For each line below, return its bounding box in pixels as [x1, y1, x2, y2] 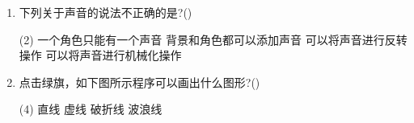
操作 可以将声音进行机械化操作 [19, 47, 182, 64]
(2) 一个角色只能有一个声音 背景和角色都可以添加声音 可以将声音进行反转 [19, 31, 408, 47]
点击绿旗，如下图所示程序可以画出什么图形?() [19, 73, 260, 90]
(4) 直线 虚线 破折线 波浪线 [19, 100, 163, 117]
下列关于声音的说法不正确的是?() [19, 4, 192, 20]
